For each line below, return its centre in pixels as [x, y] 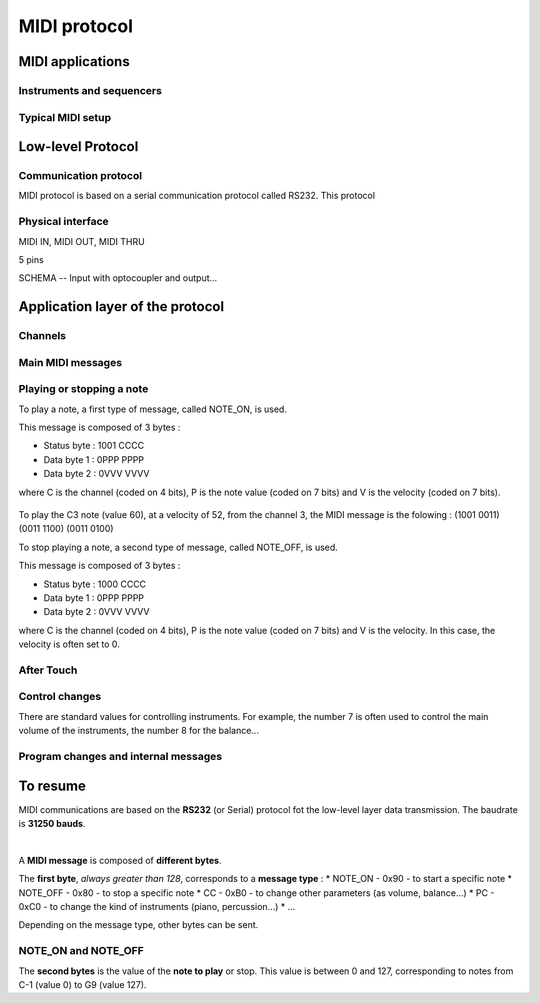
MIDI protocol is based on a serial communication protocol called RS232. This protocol [196, 196]
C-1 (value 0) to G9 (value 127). [82, 984]
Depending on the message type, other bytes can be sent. [138, 925]
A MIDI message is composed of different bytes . [120, 860]
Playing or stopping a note [83, 389]
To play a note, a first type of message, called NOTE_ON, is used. [152, 409]
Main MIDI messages [70, 362]
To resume [52, 785]
